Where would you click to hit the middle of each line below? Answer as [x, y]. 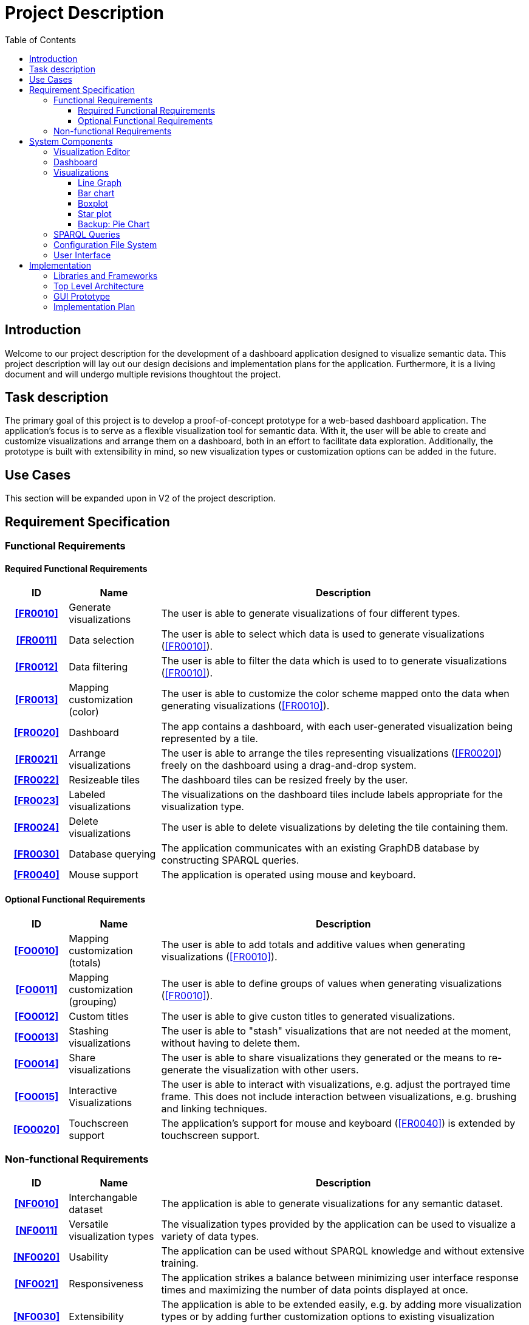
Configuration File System [105, 244]
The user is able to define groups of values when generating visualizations [332, 983]
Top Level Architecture [99, 286]
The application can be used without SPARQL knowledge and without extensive [343, 1251]
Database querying [112, 854]
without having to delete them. [230, 1043]
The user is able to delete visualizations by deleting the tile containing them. [335, 828]
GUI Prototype [82, 296]
